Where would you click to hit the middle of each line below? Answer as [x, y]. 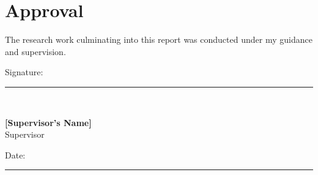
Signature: [24, 72]
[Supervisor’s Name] [48, 122]
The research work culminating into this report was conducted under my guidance [159, 39]
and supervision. [35, 51]
